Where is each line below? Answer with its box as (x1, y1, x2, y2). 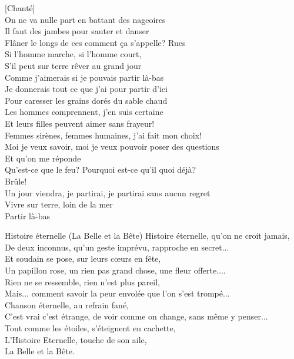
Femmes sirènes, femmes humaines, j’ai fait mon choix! (5, 129, 202, 141)
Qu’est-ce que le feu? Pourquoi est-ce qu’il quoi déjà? (5, 163, 196, 176)
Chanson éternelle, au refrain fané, (5, 298, 129, 311)
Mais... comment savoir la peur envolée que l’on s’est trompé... (5, 287, 230, 299)
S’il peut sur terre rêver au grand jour (5, 59, 142, 71)
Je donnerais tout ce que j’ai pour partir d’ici (5, 83, 168, 95)
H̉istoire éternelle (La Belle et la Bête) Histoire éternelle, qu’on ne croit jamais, (5, 229, 290, 242)
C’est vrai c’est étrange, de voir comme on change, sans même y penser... (5, 310, 268, 322)
